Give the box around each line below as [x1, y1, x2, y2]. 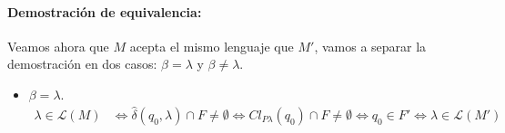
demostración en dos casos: [7, 54, 157, 73]
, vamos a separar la [314, 36, 427, 55]
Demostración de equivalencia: [7, 2, 202, 21]
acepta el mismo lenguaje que [129, 36, 294, 55]
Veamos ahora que [7, 36, 109, 55]
